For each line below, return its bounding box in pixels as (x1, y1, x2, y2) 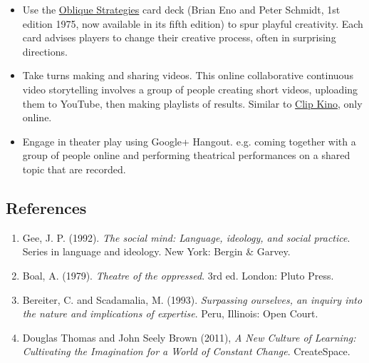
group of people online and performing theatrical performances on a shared (22, 148, 350, 163)
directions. (22, 44, 68, 58)
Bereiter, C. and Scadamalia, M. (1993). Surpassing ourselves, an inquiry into (22, 292, 363, 307)
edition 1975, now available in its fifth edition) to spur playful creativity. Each (22, 16, 363, 31)
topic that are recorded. (22, 161, 126, 176)
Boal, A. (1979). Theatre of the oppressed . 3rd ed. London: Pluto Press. (22, 267, 334, 282)
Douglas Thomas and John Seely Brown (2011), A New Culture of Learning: (22, 329, 356, 344)
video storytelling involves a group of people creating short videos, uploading (22, 81, 358, 96)
